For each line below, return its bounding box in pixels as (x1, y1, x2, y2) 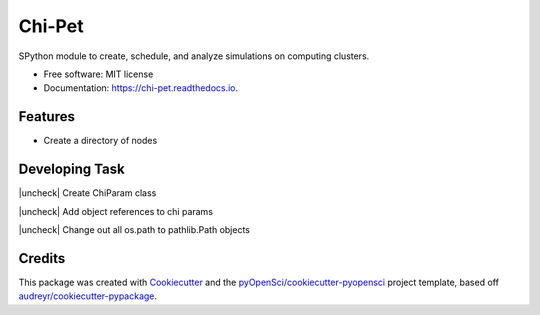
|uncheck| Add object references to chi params (18, 205, 214, 217)
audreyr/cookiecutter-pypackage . (18, 290, 158, 302)
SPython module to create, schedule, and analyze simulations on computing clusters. (18, 50, 370, 62)
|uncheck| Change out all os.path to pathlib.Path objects (18, 223, 250, 235)
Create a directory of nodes (43, 135, 158, 147)
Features (18, 108, 75, 125)
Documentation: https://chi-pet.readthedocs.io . (43, 82, 239, 94)
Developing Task (18, 161, 125, 178)
